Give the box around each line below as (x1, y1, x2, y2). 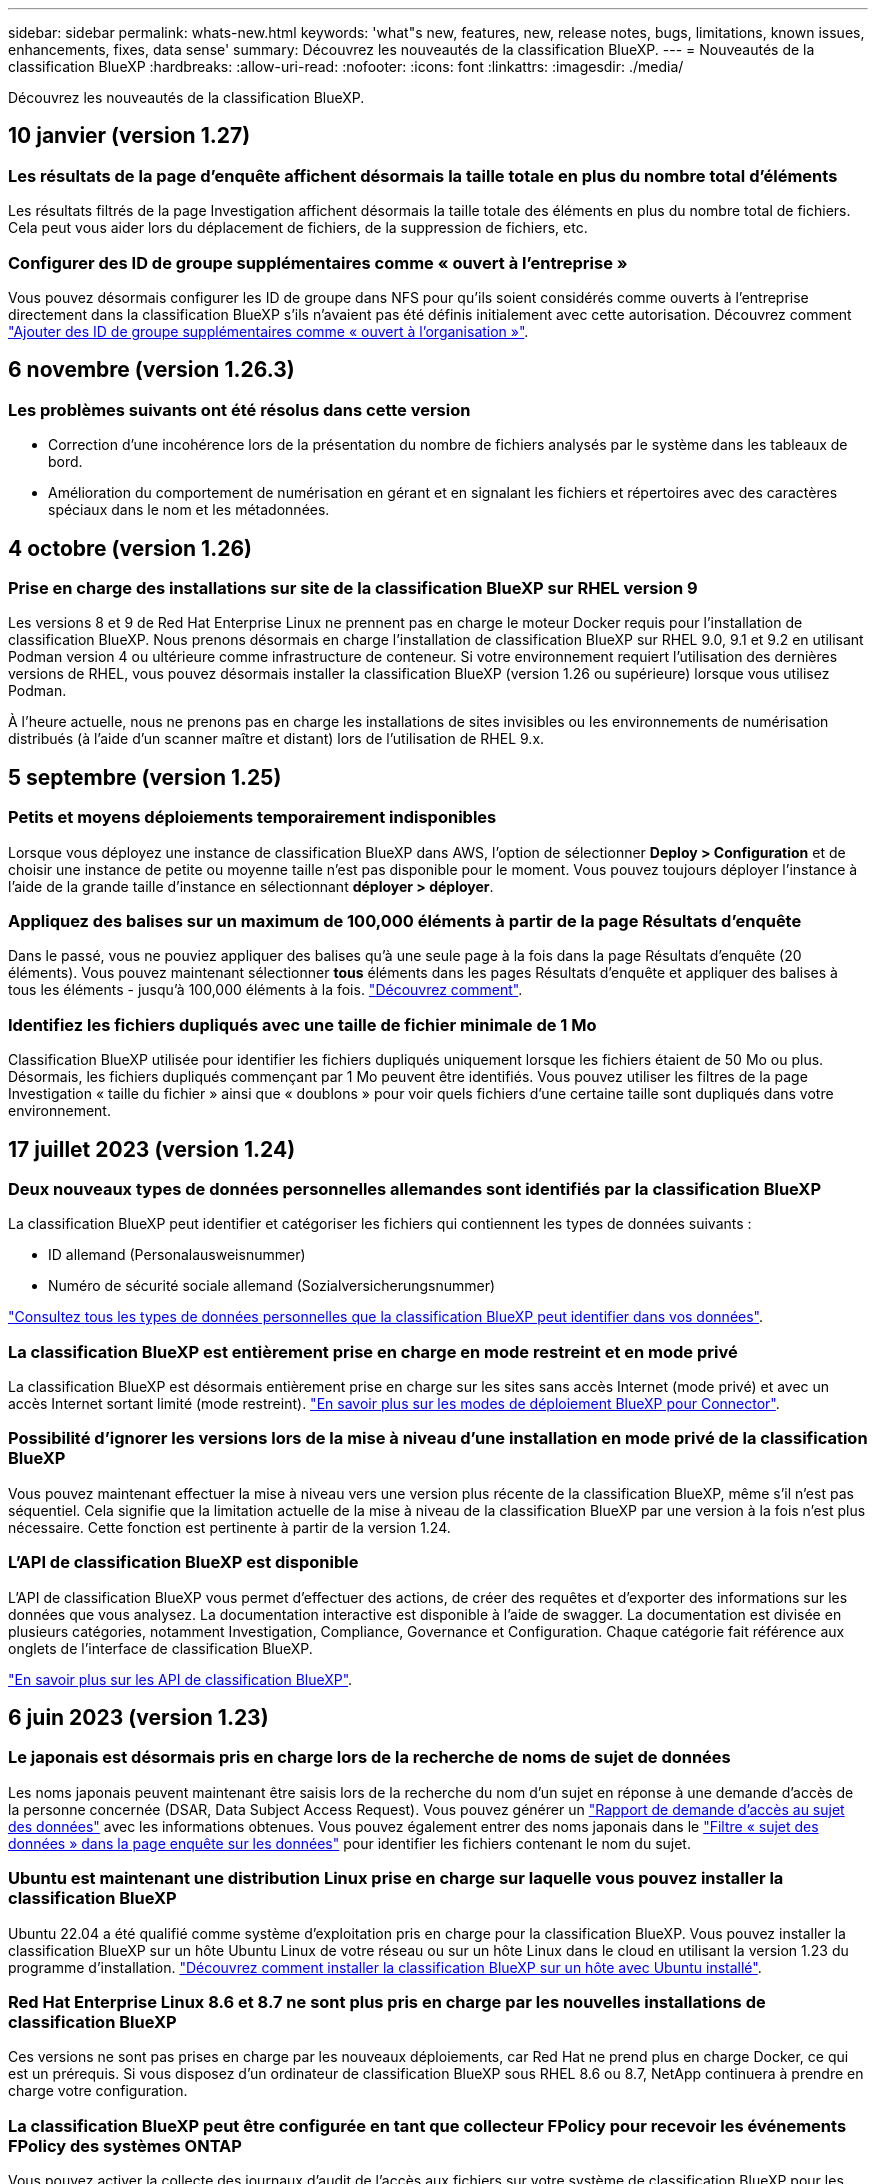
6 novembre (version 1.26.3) (8, 357, 295, 383)
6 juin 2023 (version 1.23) (8, 1705, 269, 1731)
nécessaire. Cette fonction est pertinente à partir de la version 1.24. (8, 1518, 451, 1536)
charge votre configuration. (8, 2082, 188, 2100)
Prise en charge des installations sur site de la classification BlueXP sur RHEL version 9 (8, 578, 698, 599)
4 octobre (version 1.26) (8, 535, 252, 561)
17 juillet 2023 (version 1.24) (8, 1136, 296, 1162)
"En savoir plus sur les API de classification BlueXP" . (8, 1670, 353, 1688)
